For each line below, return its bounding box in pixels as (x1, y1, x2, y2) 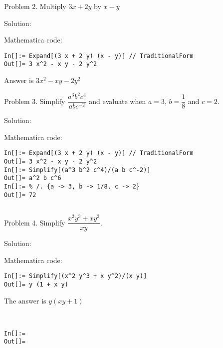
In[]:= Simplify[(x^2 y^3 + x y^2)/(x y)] (4, 272, 147, 280)
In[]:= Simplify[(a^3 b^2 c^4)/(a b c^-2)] (4, 166, 151, 173)
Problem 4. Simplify (4, 217, 65, 227)
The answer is (4, 295, 46, 305)
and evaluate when (89, 95, 146, 106)
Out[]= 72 (4, 191, 36, 198)
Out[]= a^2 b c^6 (4, 174, 61, 182)
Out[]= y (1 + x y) (4, 281, 68, 288)
